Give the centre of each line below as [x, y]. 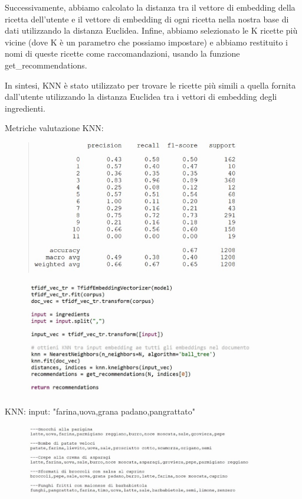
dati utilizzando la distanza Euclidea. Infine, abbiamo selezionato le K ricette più [151, 30]
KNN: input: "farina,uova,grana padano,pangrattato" [100, 411]
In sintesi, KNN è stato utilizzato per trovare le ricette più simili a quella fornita [150, 85]
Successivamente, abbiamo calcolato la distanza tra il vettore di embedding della [150, 7]
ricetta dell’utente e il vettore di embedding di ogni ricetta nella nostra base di [147, 19]
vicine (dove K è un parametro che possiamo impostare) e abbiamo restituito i [146, 42]
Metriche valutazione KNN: [54, 128]
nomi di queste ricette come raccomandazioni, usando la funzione [122, 53]
